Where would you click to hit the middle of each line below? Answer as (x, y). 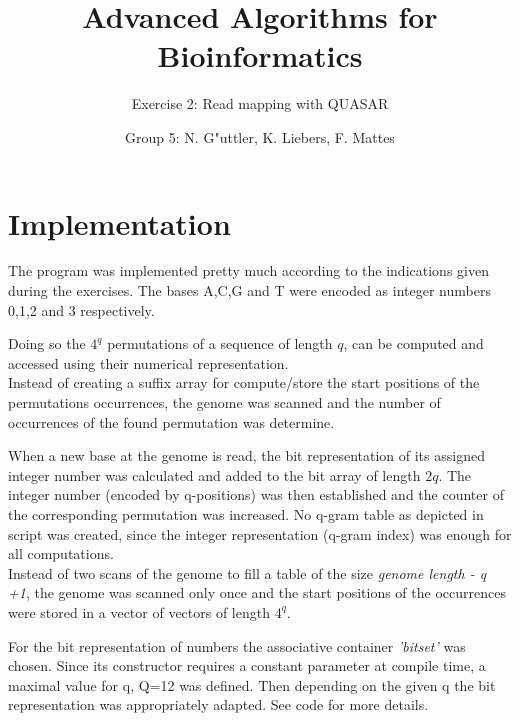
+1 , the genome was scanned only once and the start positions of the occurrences (257, 592)
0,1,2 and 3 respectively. (81, 309)
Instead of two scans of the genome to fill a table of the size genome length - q (247, 572)
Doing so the (47, 343)
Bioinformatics (260, 55)
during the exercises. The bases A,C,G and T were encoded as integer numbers (249, 290)
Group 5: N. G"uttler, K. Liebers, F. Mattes (260, 136)
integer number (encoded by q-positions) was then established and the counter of (256, 494)
